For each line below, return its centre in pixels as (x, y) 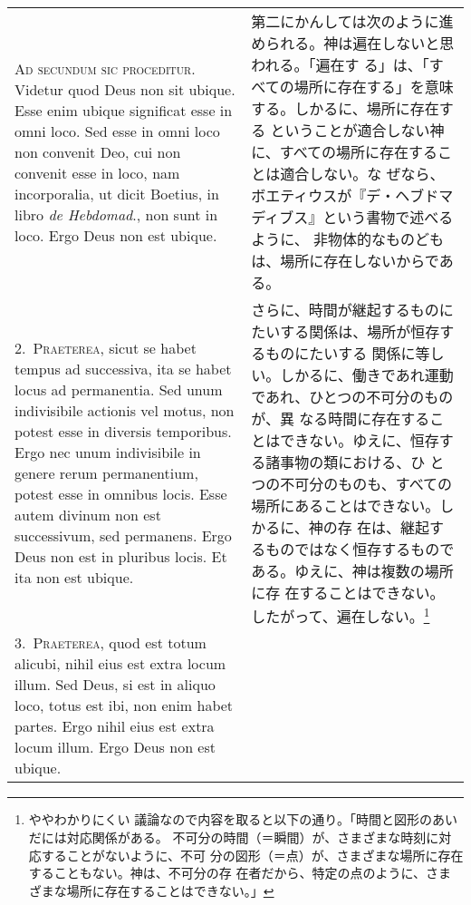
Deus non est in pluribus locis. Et (121, 557)
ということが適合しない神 (357, 130)
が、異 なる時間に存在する (341, 418)
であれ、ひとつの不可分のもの (352, 397)
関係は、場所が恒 (367, 331)
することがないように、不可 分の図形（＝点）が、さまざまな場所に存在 (252, 855)
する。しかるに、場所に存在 (345, 108)
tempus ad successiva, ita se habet (123, 369)
